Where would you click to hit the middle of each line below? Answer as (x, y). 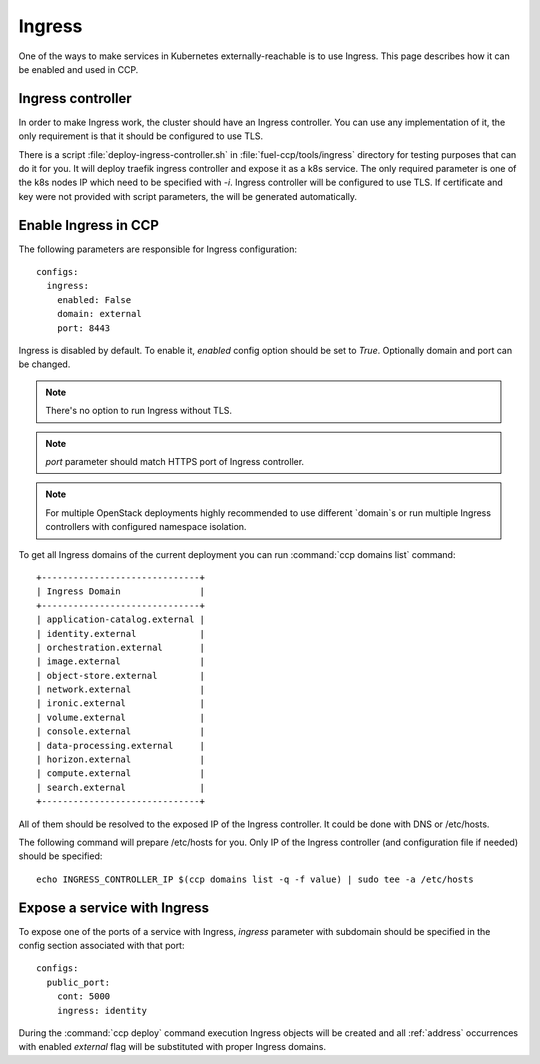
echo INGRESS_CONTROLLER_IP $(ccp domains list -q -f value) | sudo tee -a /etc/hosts (255, 879)
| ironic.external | (120, 703)
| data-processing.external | (120, 745)
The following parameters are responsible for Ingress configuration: (157, 249)
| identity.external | (120, 633)
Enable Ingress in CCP (89, 225)
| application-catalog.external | (120, 619)
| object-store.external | (120, 675)
